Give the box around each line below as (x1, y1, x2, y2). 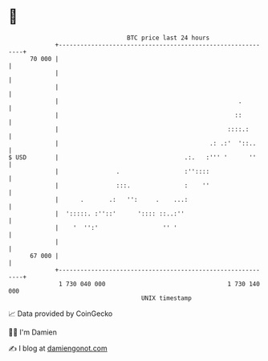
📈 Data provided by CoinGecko (8, 309, 113, 318)
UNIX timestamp (140, 293, 193, 302)
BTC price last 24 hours (127, 34, 210, 42)
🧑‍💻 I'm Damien (8, 327, 58, 337)
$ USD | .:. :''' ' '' (8, 153, 257, 162)
